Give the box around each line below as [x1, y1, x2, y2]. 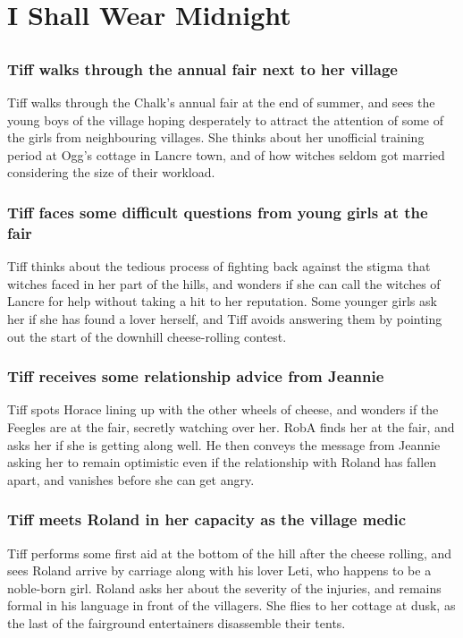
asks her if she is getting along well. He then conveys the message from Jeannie [7, 435, 441, 454]
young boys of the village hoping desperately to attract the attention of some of [7, 110, 443, 129]
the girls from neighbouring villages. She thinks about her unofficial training [7, 128, 425, 147]
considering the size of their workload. [7, 163, 215, 182]
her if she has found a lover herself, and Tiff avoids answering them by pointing [7, 309, 442, 328]
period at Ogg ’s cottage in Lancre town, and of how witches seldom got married [7, 145, 445, 164]
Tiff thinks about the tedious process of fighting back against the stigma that [7, 257, 431, 276]
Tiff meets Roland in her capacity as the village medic [7, 508, 407, 531]
